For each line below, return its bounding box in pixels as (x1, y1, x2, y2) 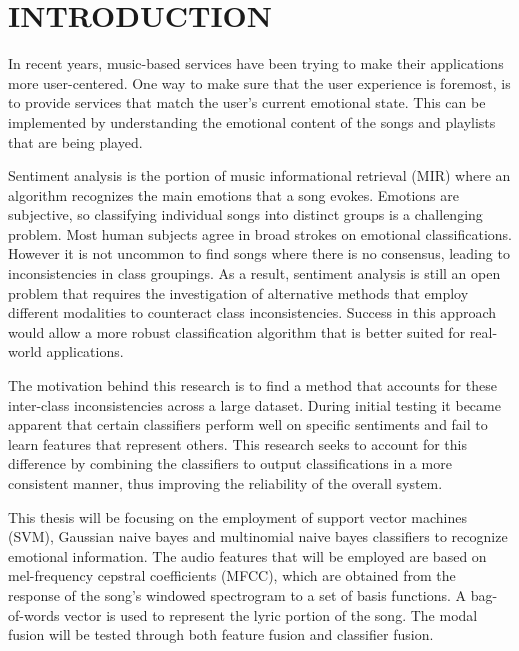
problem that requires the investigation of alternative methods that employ (8, 282, 469, 303)
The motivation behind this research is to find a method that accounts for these (8, 375, 497, 396)
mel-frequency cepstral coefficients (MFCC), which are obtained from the (8, 565, 456, 586)
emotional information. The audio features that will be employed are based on (8, 545, 487, 566)
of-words (8, 604, 60, 625)
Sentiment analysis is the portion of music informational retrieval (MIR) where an (8, 165, 511, 186)
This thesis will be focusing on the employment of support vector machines (8, 506, 468, 527)
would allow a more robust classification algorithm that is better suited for (8, 321, 466, 342)
